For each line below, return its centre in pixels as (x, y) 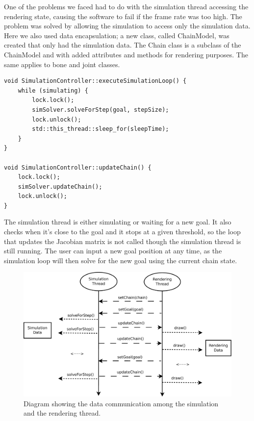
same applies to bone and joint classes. (62, 64)
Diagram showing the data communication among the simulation (121, 403)
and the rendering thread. (62, 413)
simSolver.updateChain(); (60, 186)
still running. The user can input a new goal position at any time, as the (113, 251)
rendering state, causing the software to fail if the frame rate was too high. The (123, 16)
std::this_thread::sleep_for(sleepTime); (101, 129)
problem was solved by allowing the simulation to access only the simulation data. (127, 26)
